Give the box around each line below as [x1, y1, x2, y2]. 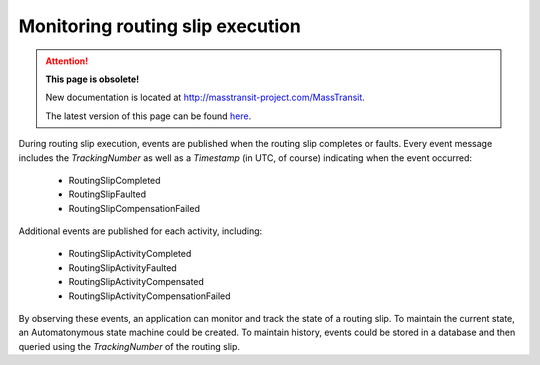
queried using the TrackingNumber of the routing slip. [18, 340, 240, 352]
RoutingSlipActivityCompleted [68, 248, 192, 260]
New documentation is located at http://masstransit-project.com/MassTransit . [45, 91, 365, 104]
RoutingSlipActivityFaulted [68, 261, 177, 274]
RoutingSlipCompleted [68, 174, 161, 186]
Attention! [45, 55, 89, 67]
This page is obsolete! [45, 73, 140, 85]
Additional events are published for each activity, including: [18, 225, 263, 237]
